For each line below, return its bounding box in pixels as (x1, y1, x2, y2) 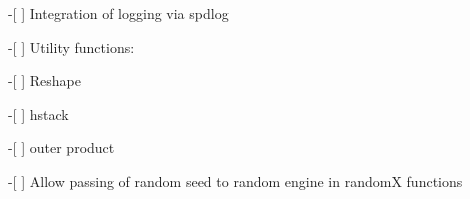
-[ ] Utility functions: (8, 36, 135, 57)
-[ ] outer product (8, 137, 115, 158)
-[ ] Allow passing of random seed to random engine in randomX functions (8, 170, 463, 191)
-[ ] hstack (8, 103, 69, 124)
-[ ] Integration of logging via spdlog (8, 3, 229, 23)
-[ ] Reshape (8, 70, 81, 91)
